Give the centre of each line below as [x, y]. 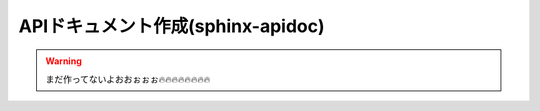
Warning [63, 61]
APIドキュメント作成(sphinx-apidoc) [171, 26]
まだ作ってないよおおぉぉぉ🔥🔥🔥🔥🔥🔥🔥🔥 [128, 79]
